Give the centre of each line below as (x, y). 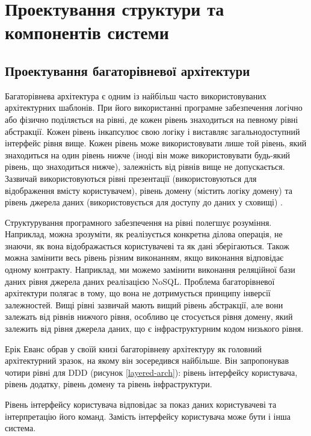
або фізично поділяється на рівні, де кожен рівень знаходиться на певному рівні (152, 119)
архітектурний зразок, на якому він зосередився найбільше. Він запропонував (147, 360)
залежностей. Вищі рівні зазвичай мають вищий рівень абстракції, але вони (144, 304)
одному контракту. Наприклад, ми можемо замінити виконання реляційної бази (150, 269)
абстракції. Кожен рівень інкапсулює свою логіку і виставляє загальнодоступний (152, 131)
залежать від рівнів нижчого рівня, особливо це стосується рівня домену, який (149, 316)
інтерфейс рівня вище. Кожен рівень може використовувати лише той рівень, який (156, 143)
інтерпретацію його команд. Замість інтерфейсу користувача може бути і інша (148, 416)
